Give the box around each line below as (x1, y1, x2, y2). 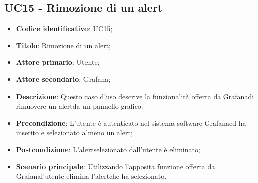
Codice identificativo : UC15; (16, 23, 113, 34)
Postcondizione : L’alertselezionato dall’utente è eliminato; (16, 144, 200, 154)
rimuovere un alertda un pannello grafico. (16, 101, 143, 111)
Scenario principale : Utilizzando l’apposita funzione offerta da (16, 161, 215, 171)
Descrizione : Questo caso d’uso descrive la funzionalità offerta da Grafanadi (16, 90, 254, 101)
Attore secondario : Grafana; (16, 73, 111, 84)
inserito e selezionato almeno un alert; (16, 127, 133, 138)
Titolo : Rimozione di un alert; (16, 40, 111, 50)
